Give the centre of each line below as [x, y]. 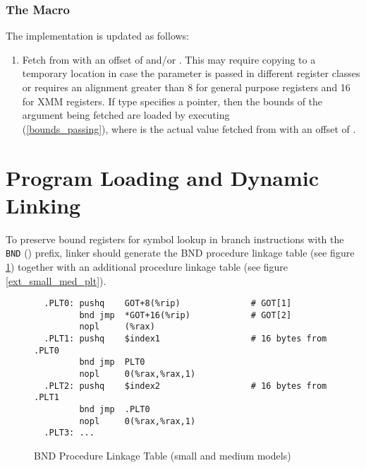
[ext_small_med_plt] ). [56, 280]
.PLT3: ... [69, 433]
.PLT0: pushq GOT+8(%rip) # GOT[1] [168, 304]
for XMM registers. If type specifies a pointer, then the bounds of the [172, 101]
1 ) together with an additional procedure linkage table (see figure [147, 266]
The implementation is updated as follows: [98, 36]
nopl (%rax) [117, 327]
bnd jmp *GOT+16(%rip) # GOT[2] [185, 315]
